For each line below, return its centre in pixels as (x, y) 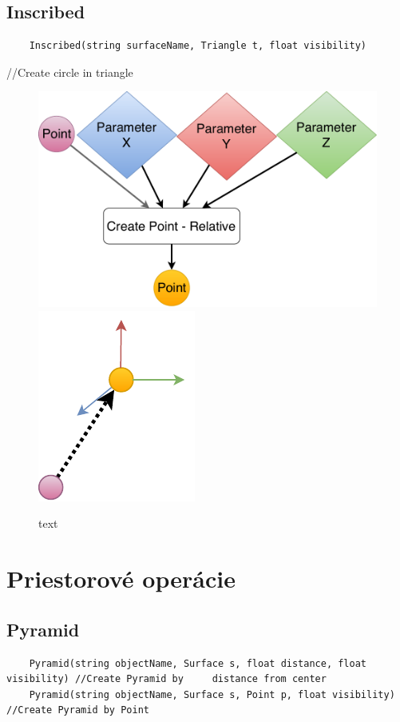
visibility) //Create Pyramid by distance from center (166, 679)
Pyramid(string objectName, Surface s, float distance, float (198, 663)
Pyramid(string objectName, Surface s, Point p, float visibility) (212, 694)
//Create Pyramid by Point (78, 710)
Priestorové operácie (121, 578)
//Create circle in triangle (70, 72)
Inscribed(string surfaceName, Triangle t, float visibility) (198, 46)
